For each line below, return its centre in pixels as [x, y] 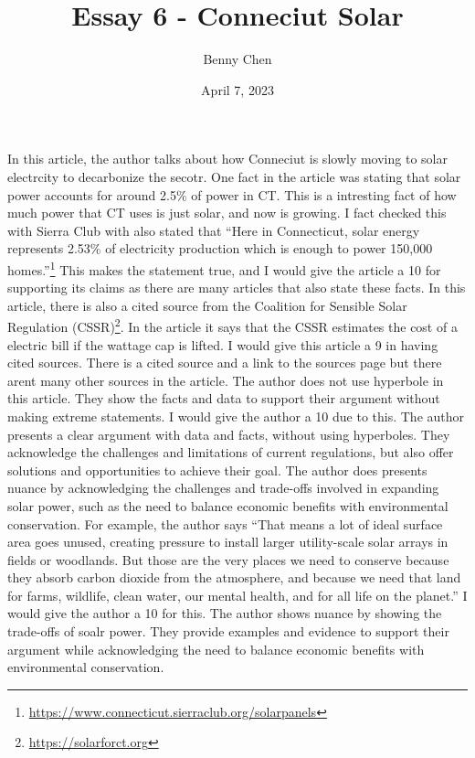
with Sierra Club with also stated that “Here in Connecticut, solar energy [214, 230]
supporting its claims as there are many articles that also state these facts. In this [237, 288]
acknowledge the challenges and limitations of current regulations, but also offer [231, 452]
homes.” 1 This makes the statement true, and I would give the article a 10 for [224, 268]
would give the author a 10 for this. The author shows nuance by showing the [225, 613]
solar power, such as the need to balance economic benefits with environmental [228, 505]
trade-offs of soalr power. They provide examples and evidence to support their [228, 631]
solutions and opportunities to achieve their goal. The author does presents [217, 470]
